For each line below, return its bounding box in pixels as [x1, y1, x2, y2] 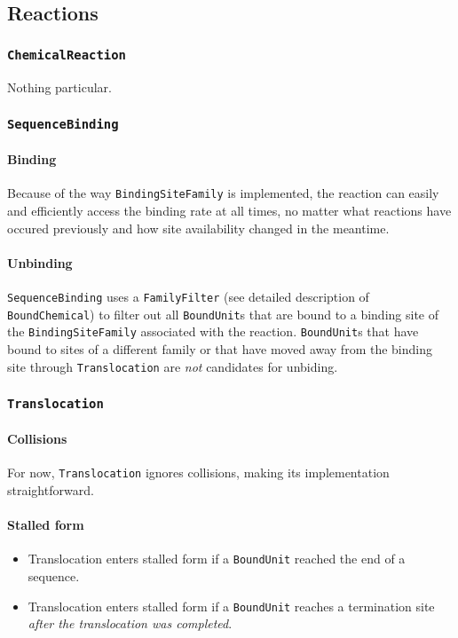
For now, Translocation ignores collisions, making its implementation [7, 463, 390, 482]
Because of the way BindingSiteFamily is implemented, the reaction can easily [7, 184, 439, 202]
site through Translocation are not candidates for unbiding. [7, 357, 338, 375]
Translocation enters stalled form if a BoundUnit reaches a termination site [28, 596, 435, 615]
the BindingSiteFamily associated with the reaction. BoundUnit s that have [7, 322, 419, 341]
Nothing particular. [7, 77, 112, 96]
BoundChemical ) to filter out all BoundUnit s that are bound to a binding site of [7, 304, 439, 323]
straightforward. [7, 481, 94, 500]
